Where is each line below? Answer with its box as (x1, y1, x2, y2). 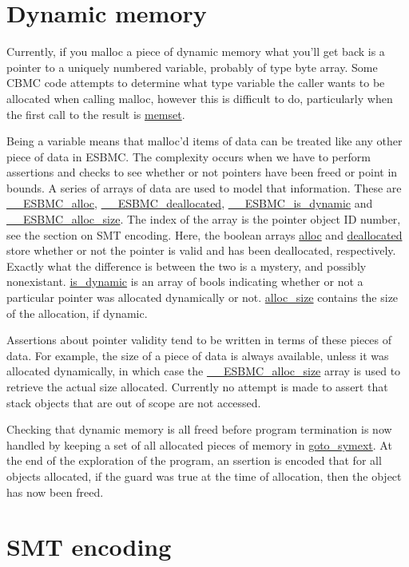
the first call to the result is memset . (6, 105, 185, 122)
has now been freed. (6, 483, 104, 500)
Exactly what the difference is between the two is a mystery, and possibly (6, 257, 367, 274)
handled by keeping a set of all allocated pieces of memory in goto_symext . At (6, 436, 392, 453)
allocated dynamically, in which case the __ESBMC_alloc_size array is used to (6, 363, 401, 379)
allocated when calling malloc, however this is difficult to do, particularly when (6, 89, 393, 106)
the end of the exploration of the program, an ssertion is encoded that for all (6, 452, 382, 469)
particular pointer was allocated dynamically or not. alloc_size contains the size (6, 289, 399, 306)
